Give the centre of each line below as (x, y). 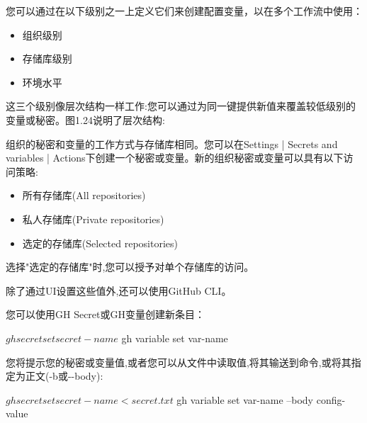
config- (331, 399)
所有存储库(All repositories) (84, 195)
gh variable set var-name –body (245, 399)
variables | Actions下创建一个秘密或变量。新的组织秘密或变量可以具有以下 (175, 158)
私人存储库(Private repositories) (93, 219)
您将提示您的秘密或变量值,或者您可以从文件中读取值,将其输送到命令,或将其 (179, 362)
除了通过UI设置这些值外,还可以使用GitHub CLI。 (119, 290)
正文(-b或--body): (64, 376)
